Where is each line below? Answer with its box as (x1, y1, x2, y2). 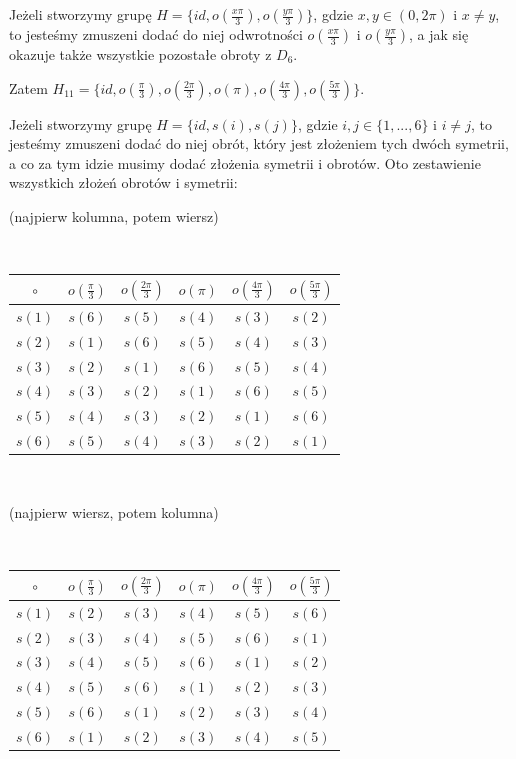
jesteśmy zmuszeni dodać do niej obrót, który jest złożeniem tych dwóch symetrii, (9, 133, 509, 154)
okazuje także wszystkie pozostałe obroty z (9, 44, 272, 64)
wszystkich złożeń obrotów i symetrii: (9, 172, 238, 193)
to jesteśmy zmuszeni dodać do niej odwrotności (9, 24, 303, 44)
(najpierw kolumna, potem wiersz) (9, 205, 219, 226)
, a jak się (408, 24, 469, 44)
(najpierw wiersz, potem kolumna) (9, 501, 219, 522)
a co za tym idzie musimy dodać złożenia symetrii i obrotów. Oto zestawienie (9, 152, 481, 173)
